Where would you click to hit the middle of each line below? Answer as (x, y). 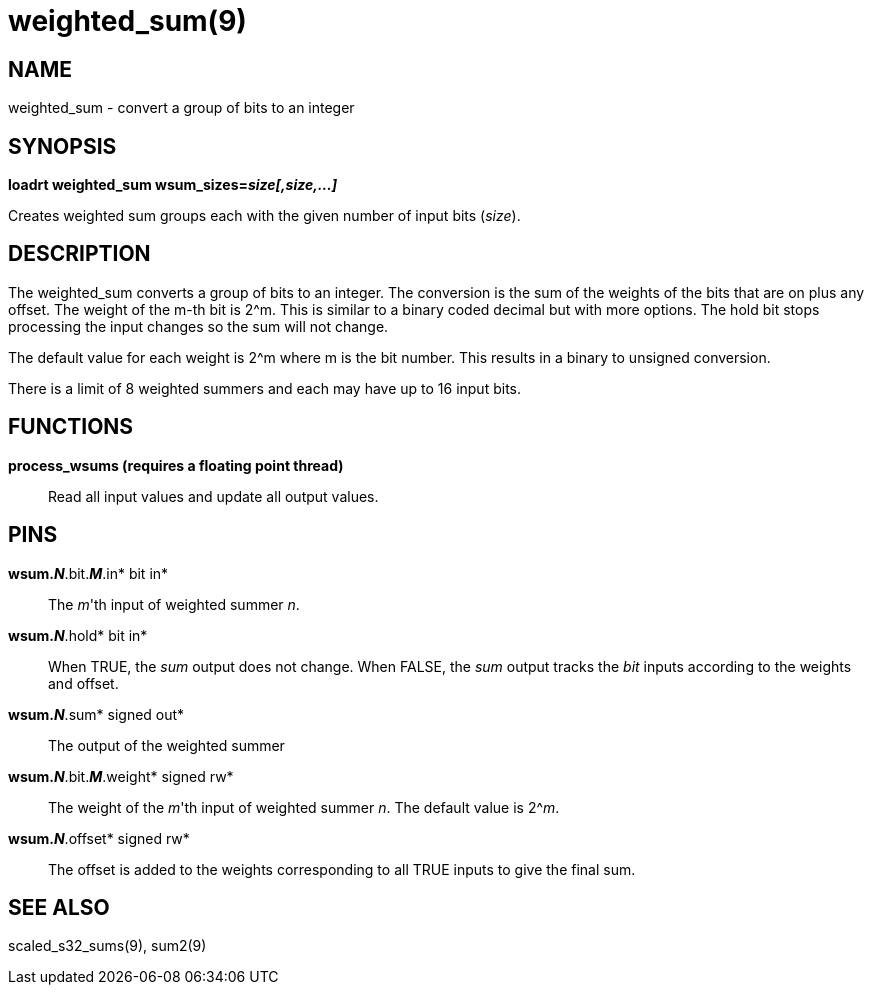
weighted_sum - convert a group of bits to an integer (181, 108)
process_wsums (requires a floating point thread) (176, 465)
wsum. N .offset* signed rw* (99, 838)
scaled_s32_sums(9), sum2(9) (107, 946)
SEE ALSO (59, 907)
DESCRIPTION (79, 254)
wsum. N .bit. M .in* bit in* (88, 573)
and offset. (83, 683)
